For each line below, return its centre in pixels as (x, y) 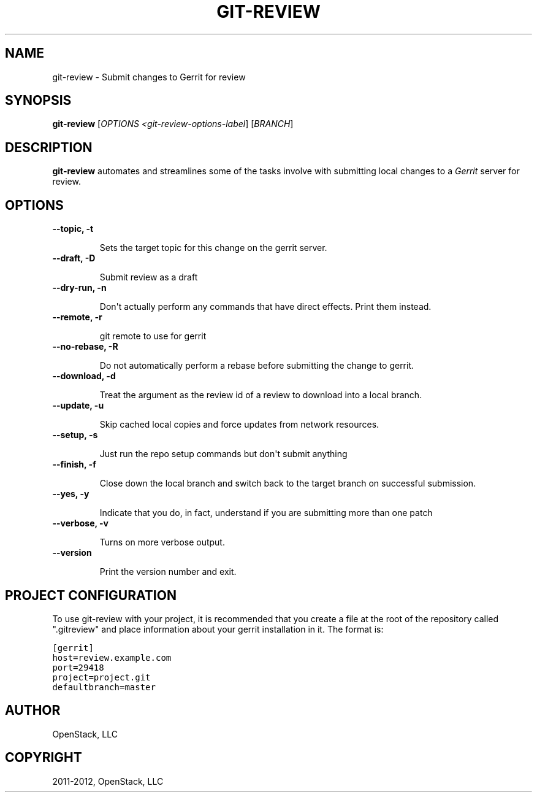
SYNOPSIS (38, 101)
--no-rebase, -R (85, 347)
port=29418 (78, 667)
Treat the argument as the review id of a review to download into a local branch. (261, 395)
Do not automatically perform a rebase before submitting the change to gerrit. (257, 366)
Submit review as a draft (149, 277)
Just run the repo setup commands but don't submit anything (223, 454)
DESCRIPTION (49, 147)
